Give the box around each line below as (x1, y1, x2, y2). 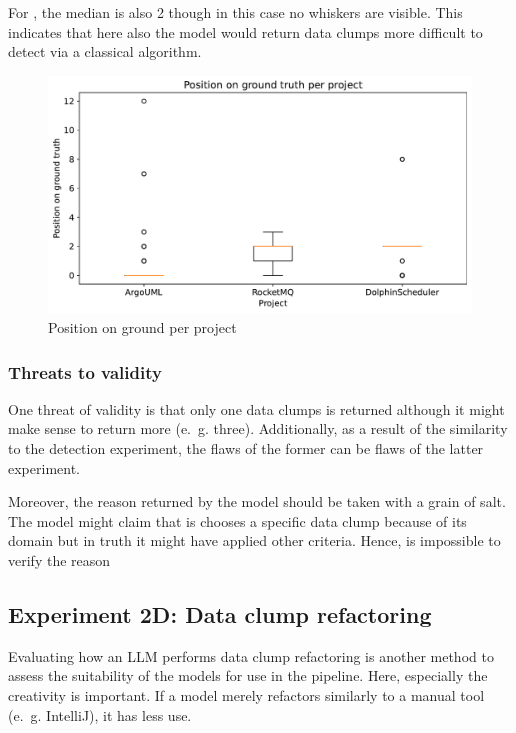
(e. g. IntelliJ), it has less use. (8, 704, 192, 725)
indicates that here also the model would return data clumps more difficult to (8, 21, 483, 42)
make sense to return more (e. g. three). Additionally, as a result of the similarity (8, 418, 508, 439)
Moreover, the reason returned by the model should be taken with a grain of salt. (8, 491, 506, 512)
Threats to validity (8, 359, 162, 384)
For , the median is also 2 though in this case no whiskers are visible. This (8, 2, 463, 22)
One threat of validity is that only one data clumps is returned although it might (8, 398, 505, 419)
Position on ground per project (48, 317, 237, 338)
